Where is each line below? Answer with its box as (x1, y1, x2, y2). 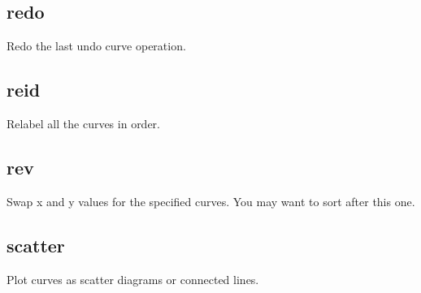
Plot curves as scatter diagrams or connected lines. (7, 270, 259, 287)
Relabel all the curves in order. (7, 115, 160, 131)
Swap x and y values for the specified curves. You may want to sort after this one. (7, 192, 415, 209)
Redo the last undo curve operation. (7, 37, 186, 54)
